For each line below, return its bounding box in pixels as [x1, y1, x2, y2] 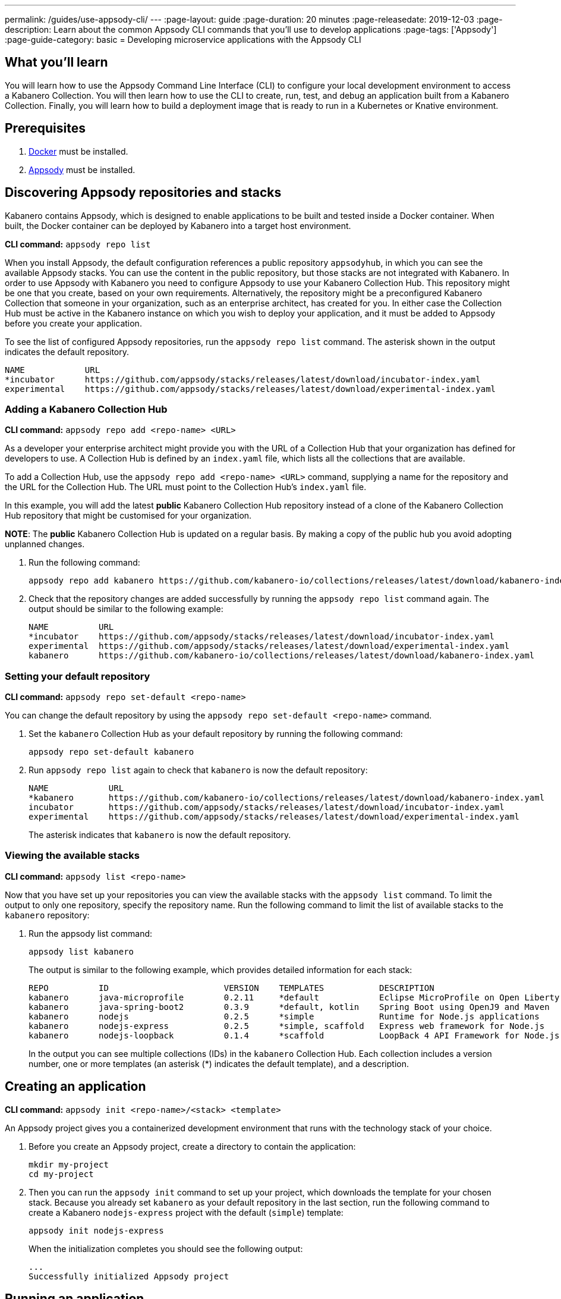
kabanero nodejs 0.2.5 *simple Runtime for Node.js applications [29, 1011, 540, 1021]
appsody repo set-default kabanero [29, 747, 194, 757]
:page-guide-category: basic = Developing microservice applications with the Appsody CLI [5, 34, 361, 45]
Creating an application [5, 1079, 146, 1094]
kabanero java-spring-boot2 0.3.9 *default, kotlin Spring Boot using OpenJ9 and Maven [29, 1002, 550, 1012]
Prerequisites [5, 121, 86, 136]
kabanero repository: [5, 909, 90, 920]
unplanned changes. [5, 539, 85, 550]
